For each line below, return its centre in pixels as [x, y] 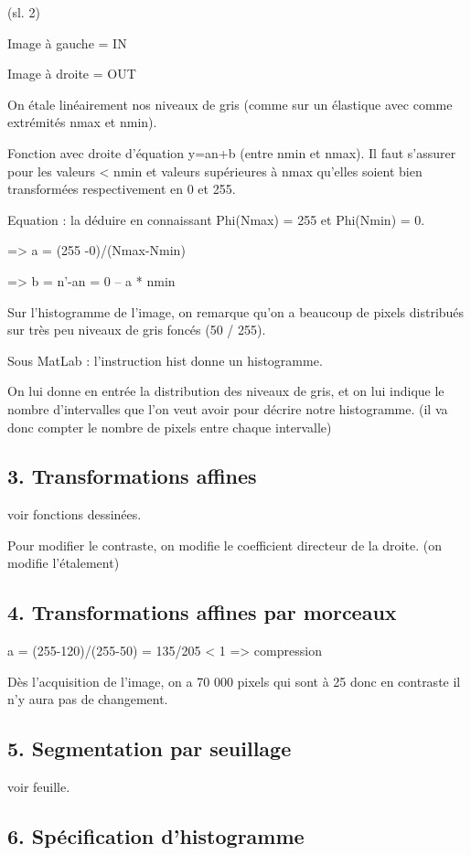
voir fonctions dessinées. [75, 514]
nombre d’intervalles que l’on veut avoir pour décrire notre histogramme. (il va [228, 408]
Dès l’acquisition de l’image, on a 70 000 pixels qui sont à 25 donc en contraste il [234, 681]
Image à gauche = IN [67, 43]
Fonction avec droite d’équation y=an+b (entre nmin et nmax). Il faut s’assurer [232, 152]
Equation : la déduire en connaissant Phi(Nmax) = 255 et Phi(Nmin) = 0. [216, 219]
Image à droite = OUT [72, 74]
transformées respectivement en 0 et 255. [122, 189]
